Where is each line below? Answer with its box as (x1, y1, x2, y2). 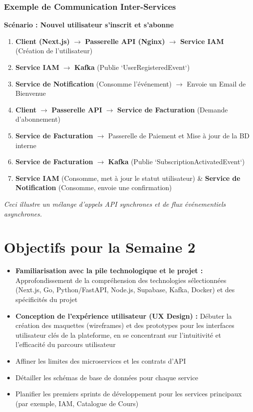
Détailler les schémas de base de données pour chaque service (15, 372, 198, 382)
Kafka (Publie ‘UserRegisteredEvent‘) (74, 62, 190, 72)
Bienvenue (15, 88, 46, 98)
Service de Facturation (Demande (117, 104, 228, 114)
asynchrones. (4, 208, 42, 218)
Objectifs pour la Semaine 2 (4, 237, 196, 257)
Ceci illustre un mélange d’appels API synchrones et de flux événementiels (4, 198, 226, 209)
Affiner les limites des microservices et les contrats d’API (15, 356, 186, 366)
